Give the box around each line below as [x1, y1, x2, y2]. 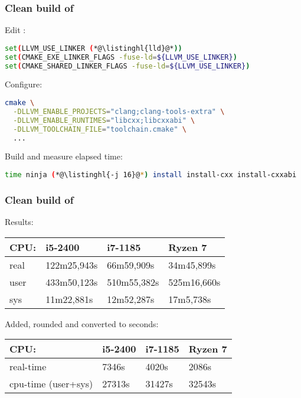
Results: [5, 216, 34, 228]
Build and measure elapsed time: [5, 150, 123, 162]
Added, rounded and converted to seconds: [5, 317, 159, 330]
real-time [9, 360, 47, 374]
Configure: [5, 78, 42, 90]
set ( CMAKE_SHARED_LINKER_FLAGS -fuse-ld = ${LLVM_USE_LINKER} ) [5, 61, 250, 70]
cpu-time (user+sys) [9, 377, 93, 391]
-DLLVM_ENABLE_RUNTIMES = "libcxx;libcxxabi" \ [13, 116, 195, 125]
